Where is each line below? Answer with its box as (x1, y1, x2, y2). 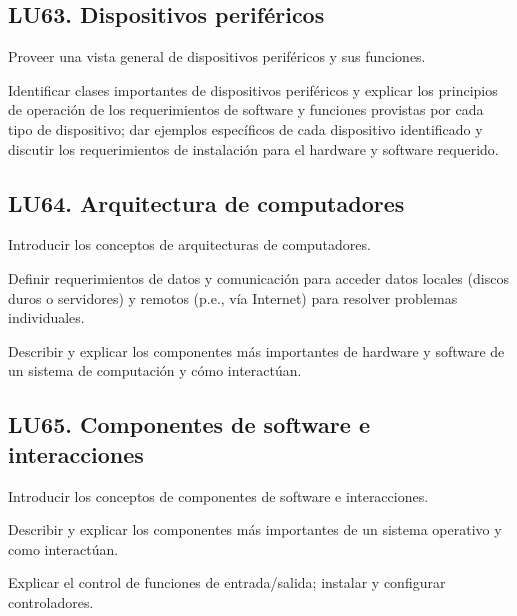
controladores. (8, 591, 94, 612)
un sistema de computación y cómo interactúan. (8, 360, 302, 381)
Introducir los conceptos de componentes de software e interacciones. (8, 485, 429, 506)
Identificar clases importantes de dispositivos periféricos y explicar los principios (8, 79, 498, 100)
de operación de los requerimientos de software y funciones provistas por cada (8, 99, 484, 120)
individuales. (8, 307, 85, 328)
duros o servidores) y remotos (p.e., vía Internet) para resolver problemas (8, 287, 458, 308)
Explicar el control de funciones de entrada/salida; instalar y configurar (8, 572, 446, 593)
